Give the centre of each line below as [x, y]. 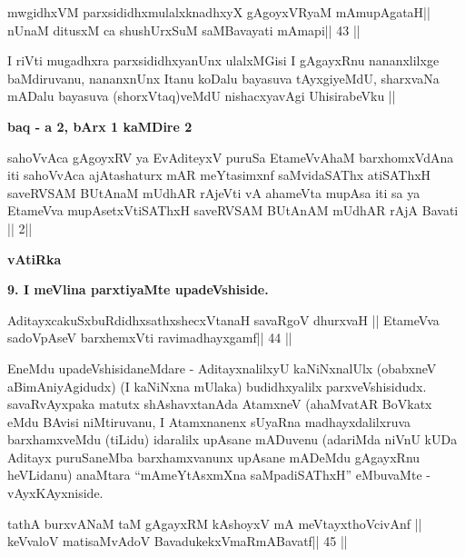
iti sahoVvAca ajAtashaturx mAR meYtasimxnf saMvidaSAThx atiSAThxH [219, 175]
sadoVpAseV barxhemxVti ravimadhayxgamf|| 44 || [150, 338]
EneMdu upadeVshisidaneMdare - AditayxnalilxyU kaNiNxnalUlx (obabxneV [222, 368]
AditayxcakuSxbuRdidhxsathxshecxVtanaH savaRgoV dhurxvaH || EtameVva [223, 319]
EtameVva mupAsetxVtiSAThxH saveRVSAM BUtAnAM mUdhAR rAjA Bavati [233, 210]
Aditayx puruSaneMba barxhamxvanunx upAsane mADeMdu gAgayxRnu [214, 457]
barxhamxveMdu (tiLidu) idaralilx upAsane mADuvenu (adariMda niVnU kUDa [232, 439]
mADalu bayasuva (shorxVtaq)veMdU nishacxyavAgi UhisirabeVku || [202, 96]
